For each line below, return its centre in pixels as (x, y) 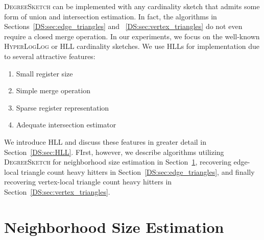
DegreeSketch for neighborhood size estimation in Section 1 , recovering (118, 162)
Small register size (44, 73)
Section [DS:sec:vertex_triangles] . (57, 191)
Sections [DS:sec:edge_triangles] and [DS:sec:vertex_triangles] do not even (123, 26)
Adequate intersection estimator (66, 125)
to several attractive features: (50, 56)
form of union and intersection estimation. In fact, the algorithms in (111, 16)
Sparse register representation (63, 107)
